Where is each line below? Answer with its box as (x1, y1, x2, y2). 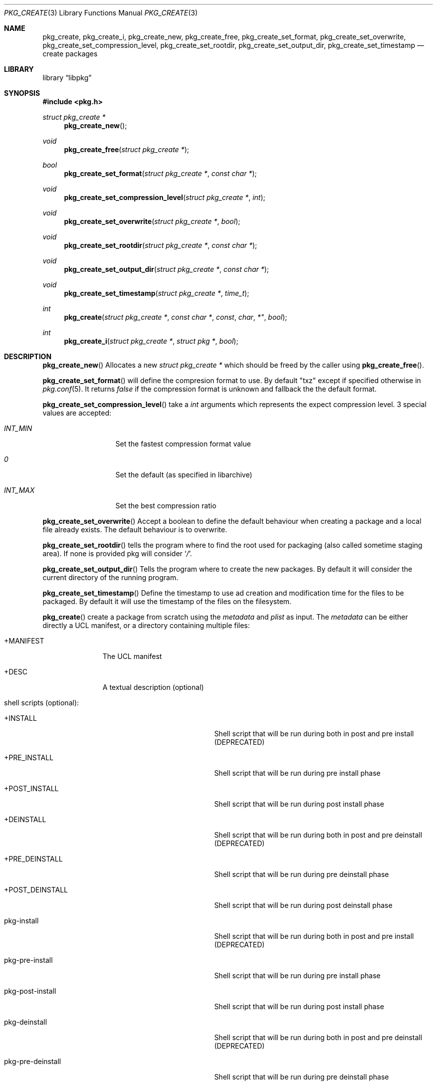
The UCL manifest (102, 652, 162, 660)
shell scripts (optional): (4, 698, 79, 707)
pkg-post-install (4, 987, 56, 995)
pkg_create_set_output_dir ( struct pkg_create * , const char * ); (64, 265, 269, 273)
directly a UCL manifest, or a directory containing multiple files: (42, 621, 250, 630)
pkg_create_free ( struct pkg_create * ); (64, 145, 189, 154)
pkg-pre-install (4, 956, 53, 964)
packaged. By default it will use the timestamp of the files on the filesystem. (42, 597, 292, 606)
